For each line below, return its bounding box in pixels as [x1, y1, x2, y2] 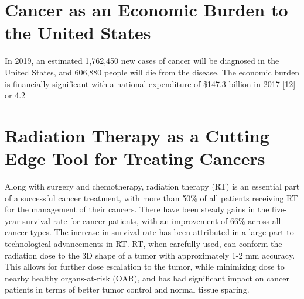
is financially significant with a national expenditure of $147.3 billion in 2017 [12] [5, 77, 296, 90]
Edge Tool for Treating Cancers [5, 146, 265, 170]
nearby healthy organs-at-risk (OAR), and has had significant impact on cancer [5, 271, 290, 284]
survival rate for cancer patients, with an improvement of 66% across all [22, 214, 281, 226]
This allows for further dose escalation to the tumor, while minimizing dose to [5, 260, 285, 273]
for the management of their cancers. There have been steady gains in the [5, 203, 269, 215]
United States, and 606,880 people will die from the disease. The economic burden [5, 66, 300, 78]
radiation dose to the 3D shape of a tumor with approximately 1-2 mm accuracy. [5, 249, 295, 261]
